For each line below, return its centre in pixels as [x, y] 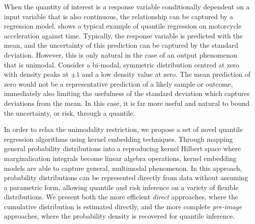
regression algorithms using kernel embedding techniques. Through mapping [118, 139]
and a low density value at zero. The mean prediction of [166, 74]
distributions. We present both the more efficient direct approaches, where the [121, 197]
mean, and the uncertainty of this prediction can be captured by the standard [121, 45]
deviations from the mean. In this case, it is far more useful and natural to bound [127, 103]
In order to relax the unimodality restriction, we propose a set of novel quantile [124, 129]
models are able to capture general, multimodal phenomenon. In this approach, [123, 168]
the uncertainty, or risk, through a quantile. [70, 112]
